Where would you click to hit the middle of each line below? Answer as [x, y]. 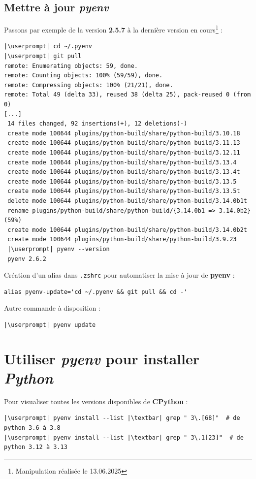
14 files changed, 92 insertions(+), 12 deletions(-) [97, 124]
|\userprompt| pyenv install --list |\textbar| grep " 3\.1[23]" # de [124, 437]
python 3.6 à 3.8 [32, 428]
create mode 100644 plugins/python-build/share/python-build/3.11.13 [124, 143]
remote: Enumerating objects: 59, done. [71, 66]
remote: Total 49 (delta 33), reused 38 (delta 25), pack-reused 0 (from [128, 95]
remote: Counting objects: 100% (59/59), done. [83, 76]
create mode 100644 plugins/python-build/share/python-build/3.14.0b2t [127, 230]
